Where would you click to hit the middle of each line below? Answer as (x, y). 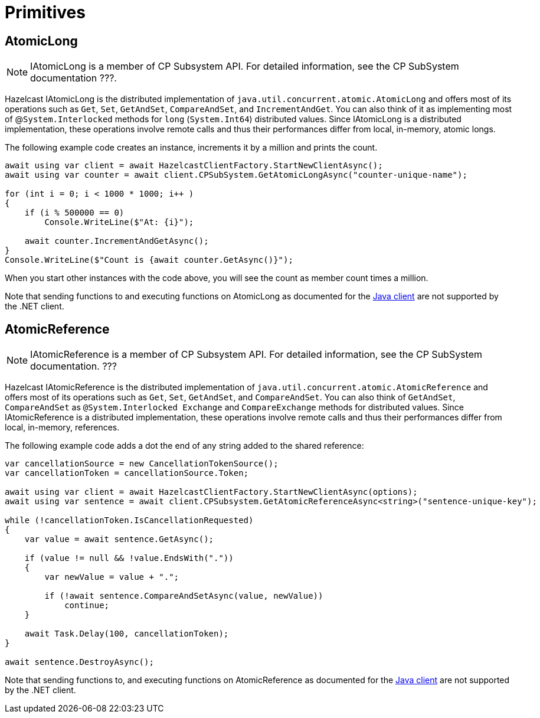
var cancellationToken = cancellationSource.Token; (127, 473)
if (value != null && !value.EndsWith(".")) (129, 558)
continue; (87, 606)
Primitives (45, 12)
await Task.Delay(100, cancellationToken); (127, 634)
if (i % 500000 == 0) (74, 213)
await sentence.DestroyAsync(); (79, 662)
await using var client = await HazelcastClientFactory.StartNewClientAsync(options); (211, 492)
